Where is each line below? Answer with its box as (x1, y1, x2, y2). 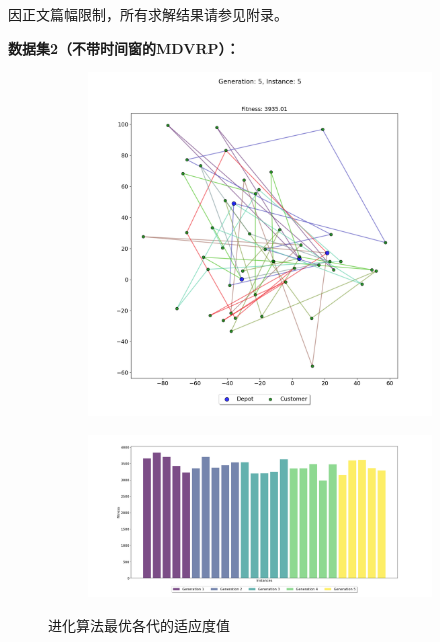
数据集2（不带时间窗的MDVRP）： (8, 37, 240, 58)
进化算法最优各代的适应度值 (48, 614, 230, 635)
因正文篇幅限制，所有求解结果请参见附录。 (8, 4, 288, 24)
